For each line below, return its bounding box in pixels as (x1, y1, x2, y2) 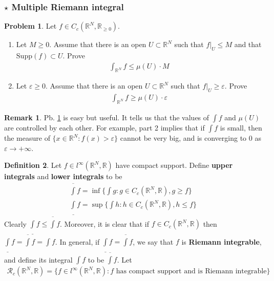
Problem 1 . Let (4, 20, 57, 31)
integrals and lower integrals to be (4, 171, 122, 182)
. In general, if (55, 236, 100, 247)
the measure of (4, 133, 50, 143)
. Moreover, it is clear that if (60, 218, 150, 229)
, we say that (133, 236, 174, 247)
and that (234, 39, 262, 50)
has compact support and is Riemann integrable (116, 268, 267, 275)
